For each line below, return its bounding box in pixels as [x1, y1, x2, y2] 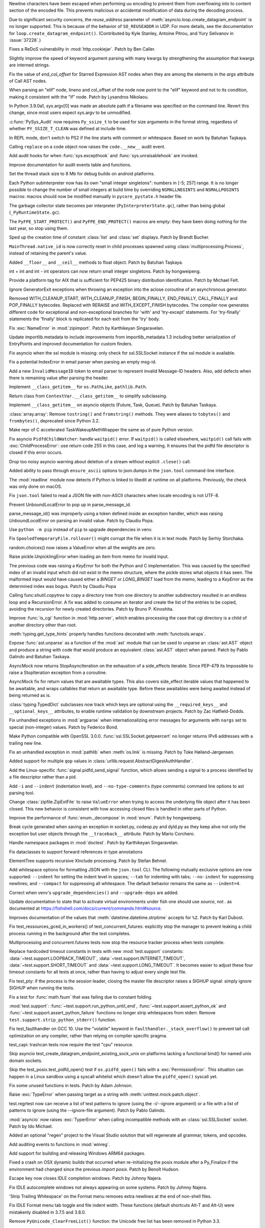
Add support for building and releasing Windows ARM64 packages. [9, 1150, 146, 1156]
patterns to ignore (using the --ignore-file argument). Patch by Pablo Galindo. [9, 1108, 166, 1114]
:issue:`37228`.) [9, 37, 41, 43]
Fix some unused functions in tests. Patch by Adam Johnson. [9, 1082, 133, 1088]
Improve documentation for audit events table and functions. [9, 162, 132, 167]
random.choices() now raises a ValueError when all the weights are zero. [9, 544, 156, 550]
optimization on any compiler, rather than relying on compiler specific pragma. [9, 1033, 168, 1038]
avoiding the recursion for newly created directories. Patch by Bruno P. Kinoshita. [9, 606, 174, 612]
